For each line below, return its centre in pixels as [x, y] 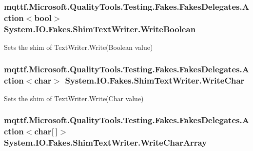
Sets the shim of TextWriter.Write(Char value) [74, 98]
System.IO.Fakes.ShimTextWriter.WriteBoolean [100, 29]
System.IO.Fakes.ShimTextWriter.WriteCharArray [106, 142]
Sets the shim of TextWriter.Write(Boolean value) [78, 47]
